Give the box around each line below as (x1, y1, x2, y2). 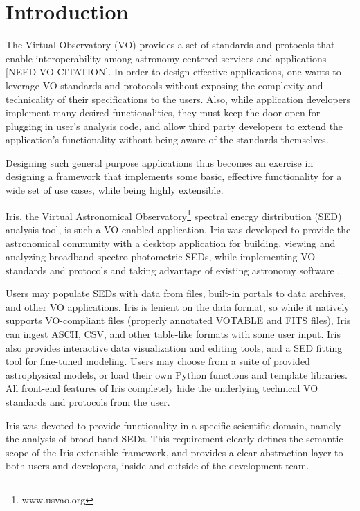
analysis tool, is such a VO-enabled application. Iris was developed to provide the (6, 222, 351, 236)
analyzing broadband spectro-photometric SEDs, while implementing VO (6, 249, 316, 264)
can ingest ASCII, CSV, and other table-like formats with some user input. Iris (6, 327, 341, 341)
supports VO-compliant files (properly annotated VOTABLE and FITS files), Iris (6, 313, 351, 328)
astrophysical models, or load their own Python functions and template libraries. (6, 367, 348, 382)
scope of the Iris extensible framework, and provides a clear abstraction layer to (6, 445, 343, 459)
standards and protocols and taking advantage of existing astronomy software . (6, 262, 341, 277)
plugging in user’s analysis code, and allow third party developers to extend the (6, 118, 343, 133)
